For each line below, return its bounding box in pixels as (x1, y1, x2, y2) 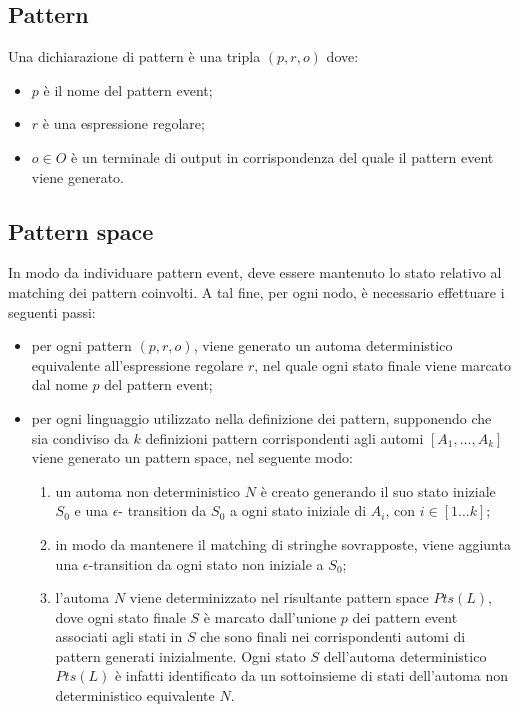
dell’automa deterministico (323, 645, 487, 666)
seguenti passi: (8, 301, 96, 322)
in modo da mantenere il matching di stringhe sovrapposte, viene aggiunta (55, 533, 511, 554)
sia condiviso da (31, 427, 129, 448)
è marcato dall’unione (203, 606, 337, 627)
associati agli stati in (55, 626, 183, 647)
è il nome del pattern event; (43, 79, 213, 100)
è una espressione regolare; (42, 113, 205, 134)
